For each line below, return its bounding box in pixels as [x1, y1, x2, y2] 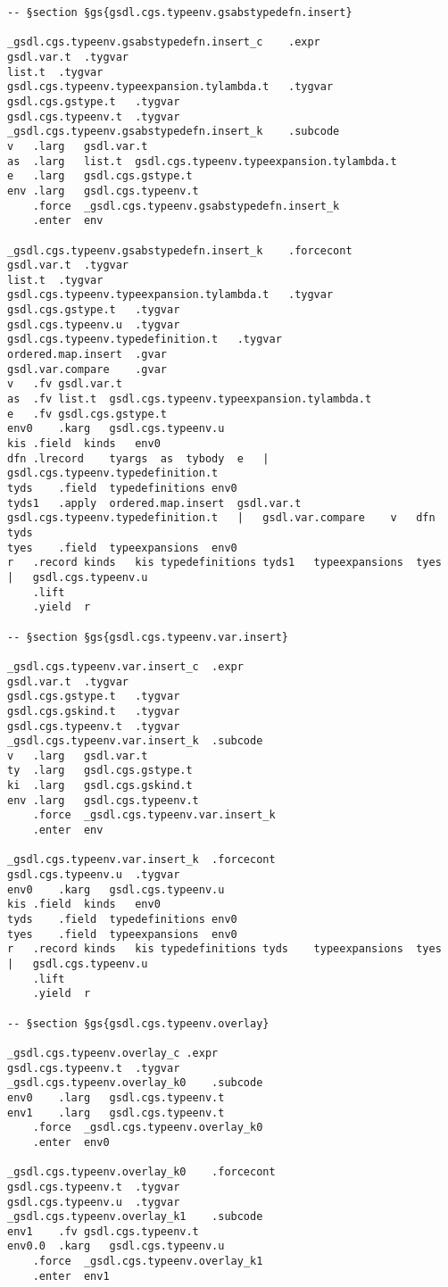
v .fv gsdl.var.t [7, 378, 122, 391]
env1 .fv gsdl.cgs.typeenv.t [7, 1225, 199, 1238]
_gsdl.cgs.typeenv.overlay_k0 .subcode [7, 1076, 263, 1090]
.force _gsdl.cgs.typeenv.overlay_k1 [32, 1255, 263, 1268]
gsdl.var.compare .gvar [7, 362, 167, 376]
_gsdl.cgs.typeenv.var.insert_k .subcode [7, 735, 263, 748]
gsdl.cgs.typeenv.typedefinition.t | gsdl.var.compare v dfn [7, 511, 436, 525]
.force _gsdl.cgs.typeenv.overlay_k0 [32, 1121, 263, 1134]
